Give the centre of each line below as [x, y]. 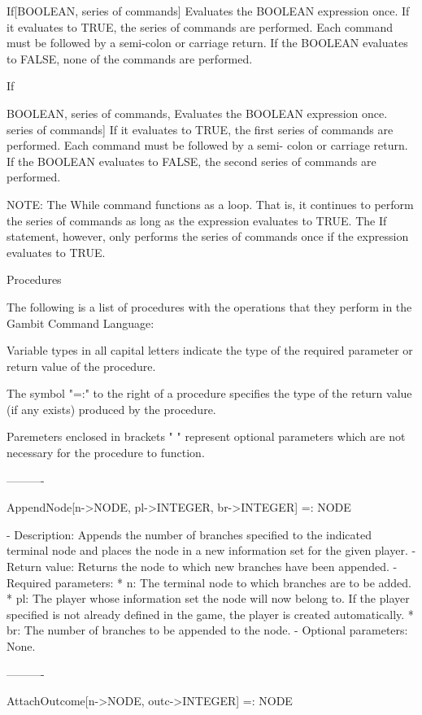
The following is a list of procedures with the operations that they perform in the [209, 306]
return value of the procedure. [81, 366]
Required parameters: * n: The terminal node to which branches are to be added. [209, 582]
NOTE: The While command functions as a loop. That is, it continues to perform [210, 204]
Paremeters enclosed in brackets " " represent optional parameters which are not [206, 436]
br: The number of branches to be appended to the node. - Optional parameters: [207, 630]
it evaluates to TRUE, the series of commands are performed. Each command [200, 26]
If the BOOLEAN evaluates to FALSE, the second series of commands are [191, 161]
